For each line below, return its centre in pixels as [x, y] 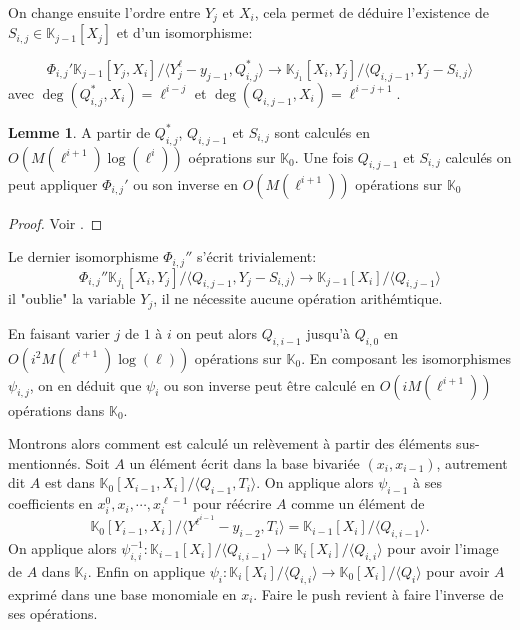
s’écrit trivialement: [257, 256]
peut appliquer [53, 183]
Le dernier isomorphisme [83, 256]
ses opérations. [53, 613]
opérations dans [56, 409]
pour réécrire [232, 503]
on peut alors [217, 332]
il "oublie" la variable [72, 298]
